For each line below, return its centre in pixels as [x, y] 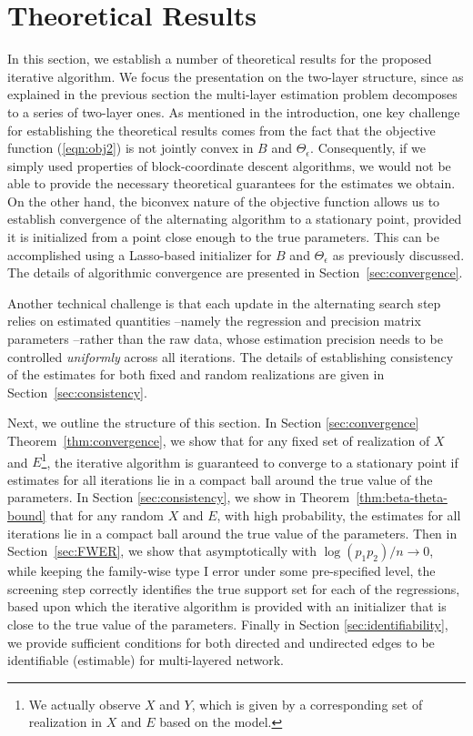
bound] [27, 515]
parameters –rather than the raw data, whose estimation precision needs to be [225, 339]
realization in [65, 722]
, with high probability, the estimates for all [339, 515]
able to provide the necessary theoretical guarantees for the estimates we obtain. [231, 183]
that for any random [107, 515]
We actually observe [85, 704]
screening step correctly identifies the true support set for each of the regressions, [234, 588]
